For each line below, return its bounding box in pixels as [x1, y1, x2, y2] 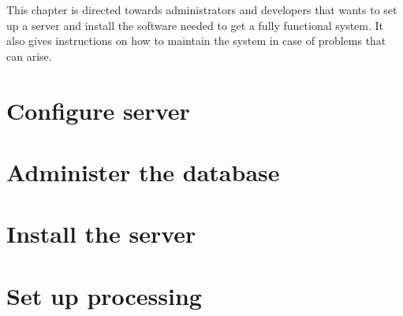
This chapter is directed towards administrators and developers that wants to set [6, 2, 397, 17]
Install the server [6, 217, 196, 250]
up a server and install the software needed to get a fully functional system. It [6, 17, 384, 33]
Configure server [6, 94, 190, 126]
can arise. [6, 47, 52, 64]
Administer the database [6, 155, 280, 188]
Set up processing [6, 279, 202, 311]
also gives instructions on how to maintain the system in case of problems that [6, 32, 386, 49]
